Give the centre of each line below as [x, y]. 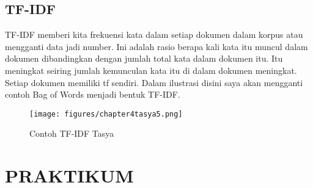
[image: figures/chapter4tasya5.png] [106, 114]
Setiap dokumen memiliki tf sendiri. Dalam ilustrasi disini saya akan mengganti [154, 82]
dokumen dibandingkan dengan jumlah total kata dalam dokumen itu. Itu [144, 58]
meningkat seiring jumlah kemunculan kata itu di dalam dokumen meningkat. [151, 70]
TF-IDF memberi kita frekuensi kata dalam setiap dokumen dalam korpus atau [154, 34]
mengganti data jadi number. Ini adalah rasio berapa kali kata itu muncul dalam [156, 46]
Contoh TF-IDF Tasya [72, 133]
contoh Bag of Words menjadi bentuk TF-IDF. [93, 94]
